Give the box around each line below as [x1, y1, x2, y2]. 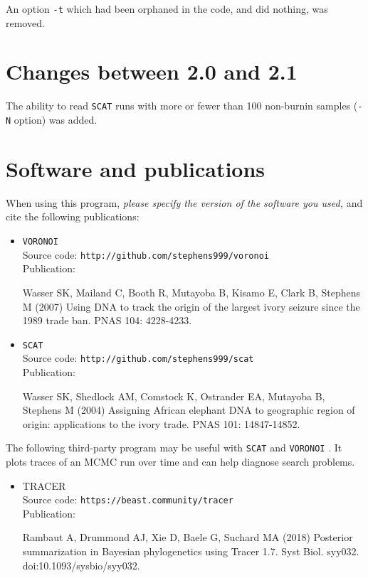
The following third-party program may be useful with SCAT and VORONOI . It [6, 440, 342, 455]
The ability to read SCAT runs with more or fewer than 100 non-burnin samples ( [6, 98, 358, 113]
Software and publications [6, 154, 266, 183]
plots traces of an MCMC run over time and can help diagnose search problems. [6, 454, 355, 469]
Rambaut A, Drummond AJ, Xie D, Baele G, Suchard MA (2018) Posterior [22, 530, 353, 545]
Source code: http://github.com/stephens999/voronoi [22, 247, 269, 262]
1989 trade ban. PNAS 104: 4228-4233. [22, 313, 192, 328]
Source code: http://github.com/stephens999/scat [22, 350, 254, 365]
